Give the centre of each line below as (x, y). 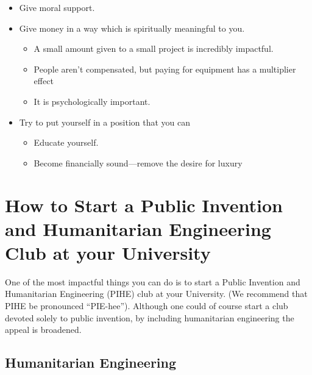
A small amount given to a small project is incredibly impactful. (154, 48)
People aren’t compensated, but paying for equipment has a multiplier (165, 69)
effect (44, 81)
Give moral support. (57, 7)
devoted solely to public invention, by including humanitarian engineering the (150, 317)
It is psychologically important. (92, 101)
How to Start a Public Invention (144, 205)
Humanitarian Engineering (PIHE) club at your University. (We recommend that (156, 294)
